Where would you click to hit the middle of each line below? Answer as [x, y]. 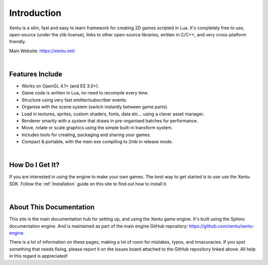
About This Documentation [52, 207]
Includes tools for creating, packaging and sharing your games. [86, 135]
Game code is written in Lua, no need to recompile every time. [85, 93]
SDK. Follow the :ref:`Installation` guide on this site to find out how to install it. [88, 183]
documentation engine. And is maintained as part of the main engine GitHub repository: [99, 226]
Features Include [36, 74]
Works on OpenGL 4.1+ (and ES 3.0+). [60, 86]
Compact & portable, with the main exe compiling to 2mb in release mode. [97, 142]
